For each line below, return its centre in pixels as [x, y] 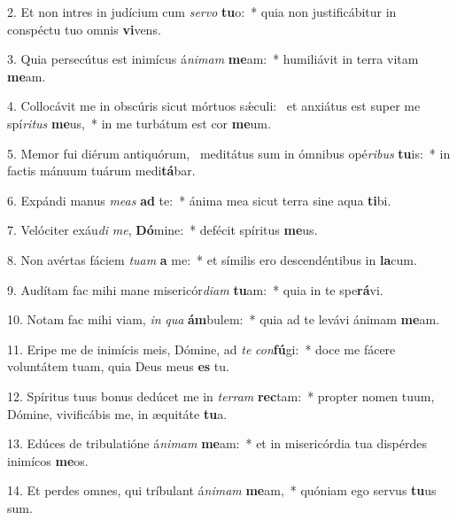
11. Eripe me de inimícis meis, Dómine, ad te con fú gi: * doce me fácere [201, 349]
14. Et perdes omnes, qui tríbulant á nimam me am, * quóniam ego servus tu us [222, 490]
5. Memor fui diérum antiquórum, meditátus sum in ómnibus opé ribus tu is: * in [229, 153]
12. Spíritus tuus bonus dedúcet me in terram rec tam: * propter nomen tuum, [221, 396]
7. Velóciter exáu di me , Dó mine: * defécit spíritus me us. [163, 230]
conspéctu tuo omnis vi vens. [84, 29]
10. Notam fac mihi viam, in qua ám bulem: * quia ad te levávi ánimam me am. [223, 319]
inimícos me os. [48, 460]
